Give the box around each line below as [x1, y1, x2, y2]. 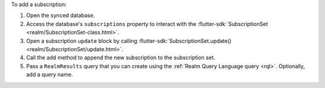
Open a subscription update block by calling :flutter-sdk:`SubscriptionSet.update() [26, 37, 232, 45]
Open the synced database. [26, 12, 95, 19]
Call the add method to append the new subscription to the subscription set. [26, 54, 215, 61]
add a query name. [26, 71, 73, 78]
